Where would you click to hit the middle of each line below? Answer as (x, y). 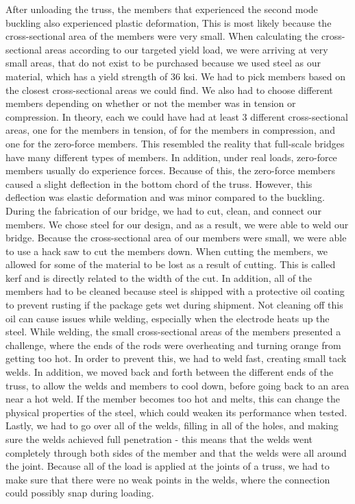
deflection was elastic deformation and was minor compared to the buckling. (165, 197)
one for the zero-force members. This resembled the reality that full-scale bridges (175, 143)
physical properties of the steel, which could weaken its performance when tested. (176, 412)
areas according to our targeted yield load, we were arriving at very (186, 49)
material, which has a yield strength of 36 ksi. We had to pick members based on (175, 76)
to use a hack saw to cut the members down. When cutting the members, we (167, 251)
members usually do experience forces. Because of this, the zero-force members (171, 170)
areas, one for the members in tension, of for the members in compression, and (170, 130)
